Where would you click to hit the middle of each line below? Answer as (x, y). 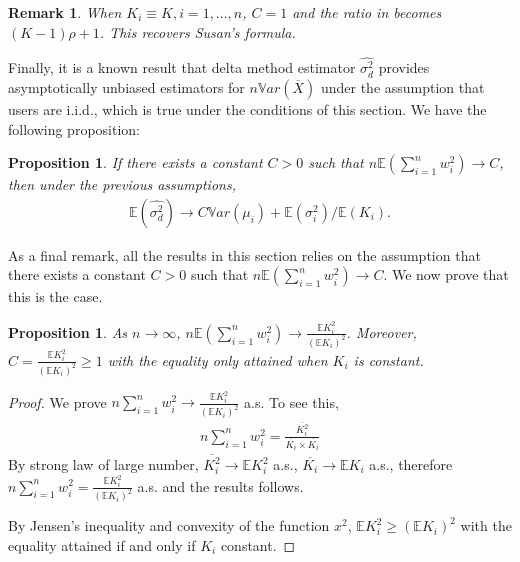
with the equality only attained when (217, 359)
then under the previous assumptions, (122, 184)
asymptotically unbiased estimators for (126, 87)
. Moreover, (381, 331)
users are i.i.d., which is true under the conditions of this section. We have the (247, 109)
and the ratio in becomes (367, 12)
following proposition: (74, 128)
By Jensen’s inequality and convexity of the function (169, 525)
